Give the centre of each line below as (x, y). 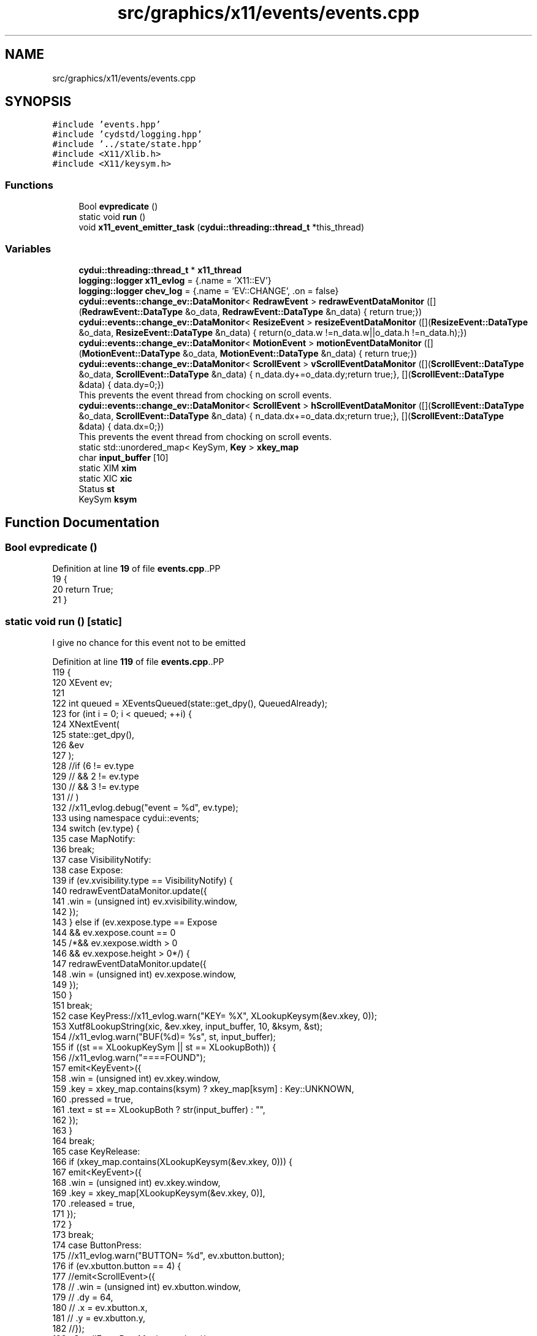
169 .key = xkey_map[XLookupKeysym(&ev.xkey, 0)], (159, 1193)
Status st (97, 488)
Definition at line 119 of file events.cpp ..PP (138, 661)
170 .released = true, (93, 1203)
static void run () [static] (63, 621)
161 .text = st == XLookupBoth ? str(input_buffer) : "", (159, 1109)
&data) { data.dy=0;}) (121, 384)
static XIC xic (105, 478)
